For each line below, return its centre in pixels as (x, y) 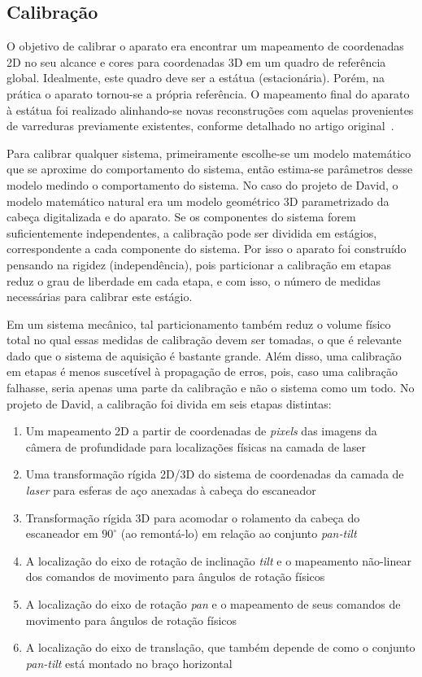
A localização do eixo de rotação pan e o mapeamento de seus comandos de (213, 604)
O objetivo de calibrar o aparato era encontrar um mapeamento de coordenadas (205, 46)
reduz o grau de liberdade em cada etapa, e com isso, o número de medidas (194, 280)
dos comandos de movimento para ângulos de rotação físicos (175, 577)
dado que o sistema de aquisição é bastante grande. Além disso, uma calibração (204, 355)
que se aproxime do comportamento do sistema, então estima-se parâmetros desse (210, 169)
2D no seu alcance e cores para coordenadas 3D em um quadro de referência (196, 61)
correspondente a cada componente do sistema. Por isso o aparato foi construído (207, 249)
